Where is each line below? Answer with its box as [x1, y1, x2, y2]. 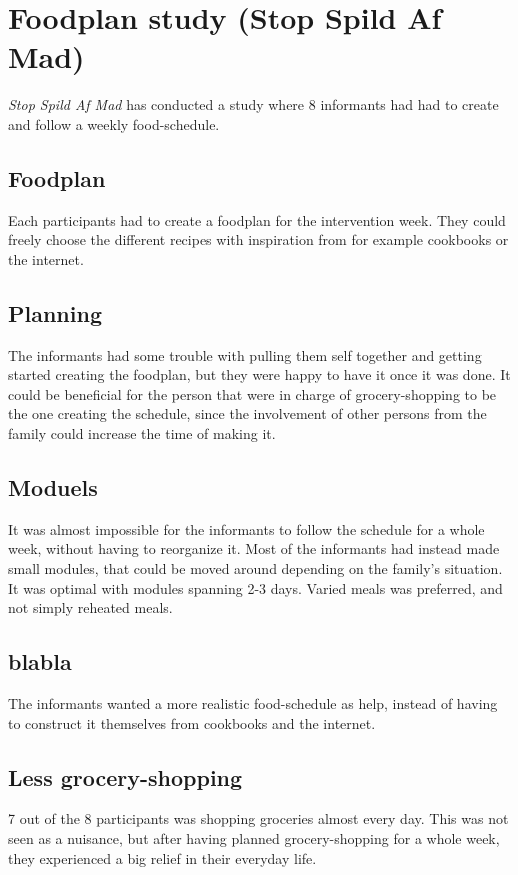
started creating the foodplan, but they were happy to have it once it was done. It [8, 364, 511, 385]
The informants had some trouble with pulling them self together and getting [8, 344, 482, 365]
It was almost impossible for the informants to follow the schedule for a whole [8, 518, 485, 539]
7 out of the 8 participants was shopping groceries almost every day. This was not [8, 808, 509, 829]
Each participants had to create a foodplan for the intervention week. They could [8, 209, 506, 230]
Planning [8, 297, 102, 328]
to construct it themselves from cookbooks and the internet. [8, 712, 376, 733]
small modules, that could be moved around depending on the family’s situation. [8, 558, 503, 579]
